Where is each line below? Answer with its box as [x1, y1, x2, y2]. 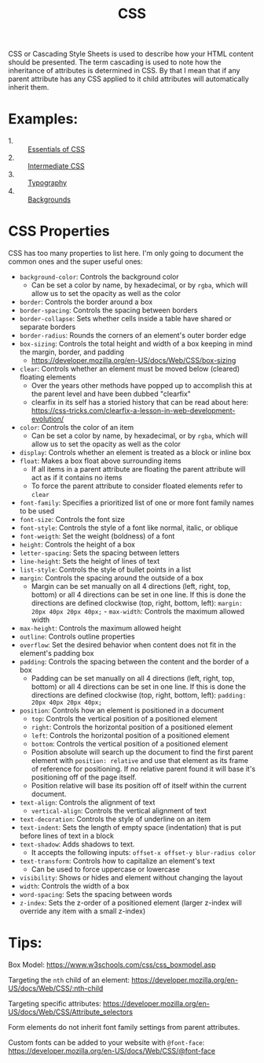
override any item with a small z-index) [19, 906, 146, 916]
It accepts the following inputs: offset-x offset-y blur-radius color [31, 848, 257, 857]
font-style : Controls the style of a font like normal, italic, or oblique [19, 523, 238, 532]
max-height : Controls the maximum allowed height [19, 624, 181, 633]
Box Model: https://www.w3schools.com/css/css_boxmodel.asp [8, 960, 216, 969]
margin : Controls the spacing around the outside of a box [19, 573, 203, 583]
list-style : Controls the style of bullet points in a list [19, 565, 191, 575]
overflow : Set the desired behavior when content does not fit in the [19, 640, 236, 650]
